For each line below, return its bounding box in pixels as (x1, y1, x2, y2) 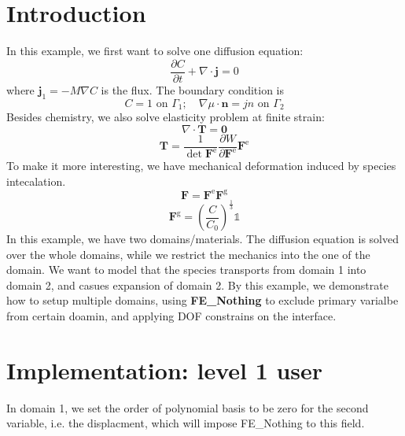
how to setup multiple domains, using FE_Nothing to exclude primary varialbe (6, 292, 399, 309)
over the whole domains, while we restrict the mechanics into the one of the (6, 246, 370, 262)
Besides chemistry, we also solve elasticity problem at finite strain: (6, 109, 325, 125)
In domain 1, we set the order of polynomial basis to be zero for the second (6, 399, 369, 416)
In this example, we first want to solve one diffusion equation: (6, 42, 304, 59)
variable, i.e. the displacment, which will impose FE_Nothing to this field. (6, 415, 365, 431)
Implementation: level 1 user (6, 353, 323, 386)
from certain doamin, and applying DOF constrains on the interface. (6, 308, 337, 324)
